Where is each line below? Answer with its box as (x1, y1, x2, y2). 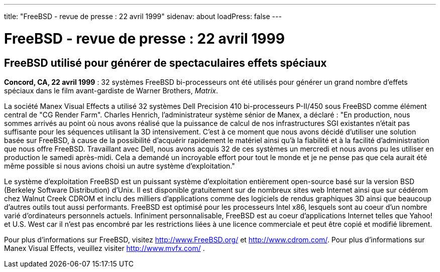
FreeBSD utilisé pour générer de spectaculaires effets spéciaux (4, 56, 327, 69)
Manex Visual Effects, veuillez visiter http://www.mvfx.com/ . (4, 243, 205, 252)
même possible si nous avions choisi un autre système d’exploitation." (4, 161, 235, 170)
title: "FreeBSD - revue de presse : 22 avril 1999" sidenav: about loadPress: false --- (4, 12, 282, 21)
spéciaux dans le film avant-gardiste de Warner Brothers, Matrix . (4, 86, 218, 95)
